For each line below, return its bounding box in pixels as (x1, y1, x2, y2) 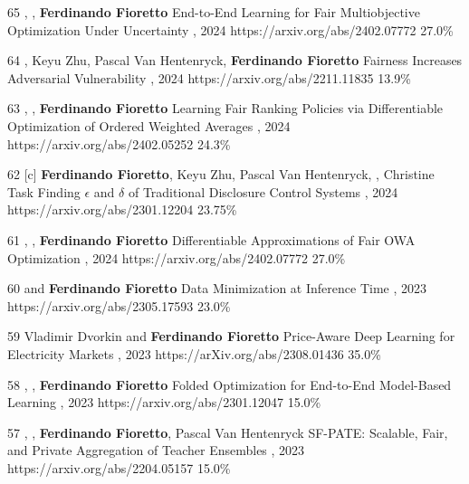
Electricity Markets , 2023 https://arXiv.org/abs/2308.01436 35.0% (7, 344, 381, 363)
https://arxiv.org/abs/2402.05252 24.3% (7, 134, 231, 153)
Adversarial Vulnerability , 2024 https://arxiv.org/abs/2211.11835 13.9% (7, 68, 411, 87)
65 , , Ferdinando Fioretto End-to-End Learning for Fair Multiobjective (7, 3, 420, 21)
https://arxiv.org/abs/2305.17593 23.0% (7, 296, 231, 315)
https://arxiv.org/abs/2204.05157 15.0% (7, 458, 231, 477)
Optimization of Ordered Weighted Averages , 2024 (7, 116, 291, 135)
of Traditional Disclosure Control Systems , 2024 (128, 182, 398, 201)
